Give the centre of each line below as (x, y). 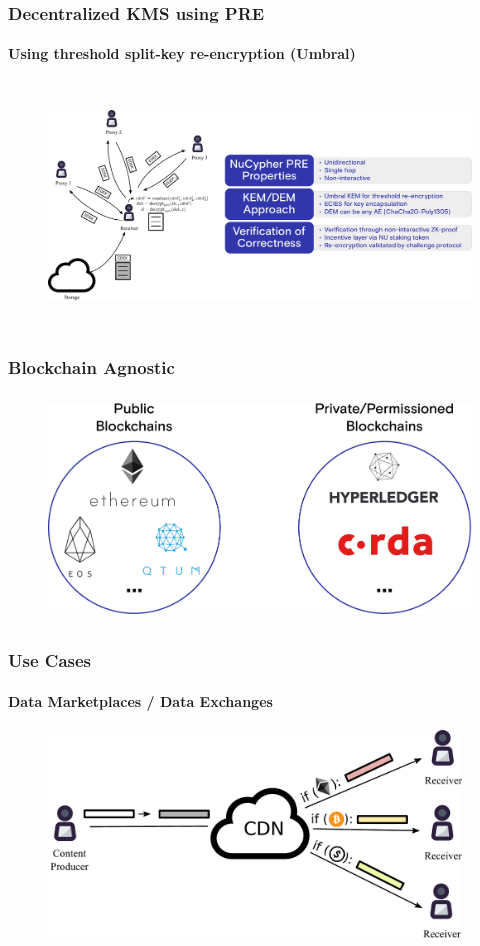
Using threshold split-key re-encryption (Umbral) (182, 53)
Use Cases (50, 660)
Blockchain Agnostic (91, 366)
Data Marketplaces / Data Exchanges (140, 700)
